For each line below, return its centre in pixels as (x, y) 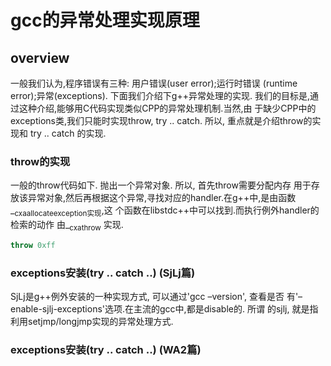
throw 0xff (33, 245)
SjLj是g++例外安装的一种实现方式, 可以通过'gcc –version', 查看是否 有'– (156, 297)
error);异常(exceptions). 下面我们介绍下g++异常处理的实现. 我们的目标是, (160, 95)
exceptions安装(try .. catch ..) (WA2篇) (106, 349)
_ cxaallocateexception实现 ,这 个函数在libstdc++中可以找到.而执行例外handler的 (165, 211)
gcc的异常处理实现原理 (105, 20)
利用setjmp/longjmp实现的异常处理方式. (92, 322)
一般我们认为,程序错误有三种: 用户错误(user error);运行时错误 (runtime (154, 83)
